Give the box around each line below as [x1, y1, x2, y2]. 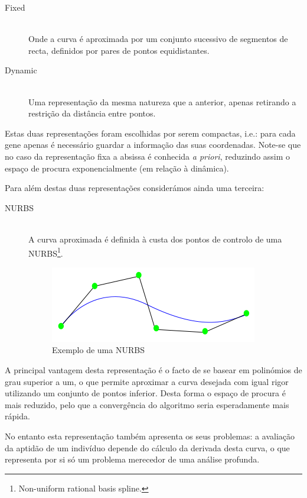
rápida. [5, 410, 30, 422]
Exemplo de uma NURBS [52, 344, 145, 356]
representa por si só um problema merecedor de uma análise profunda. [5, 453, 260, 465]
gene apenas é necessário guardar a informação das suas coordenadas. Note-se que [5, 138, 301, 151]
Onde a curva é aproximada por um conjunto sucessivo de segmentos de [28, 33, 288, 45]
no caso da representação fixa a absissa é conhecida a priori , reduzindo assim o [5, 150, 290, 162]
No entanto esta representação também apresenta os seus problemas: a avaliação [5, 429, 295, 442]
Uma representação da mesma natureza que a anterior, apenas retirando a [28, 95, 296, 108]
